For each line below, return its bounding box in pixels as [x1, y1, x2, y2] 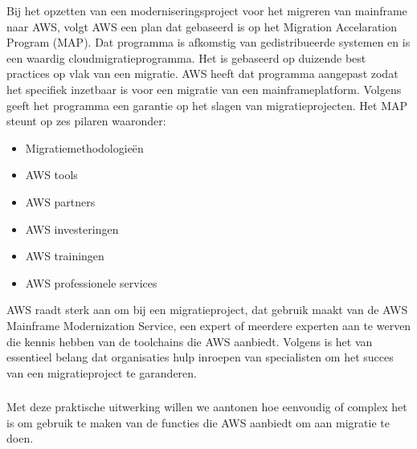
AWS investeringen [25, 220, 119, 237]
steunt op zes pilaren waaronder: [6, 112, 166, 129]
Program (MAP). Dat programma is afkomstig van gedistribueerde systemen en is [6, 34, 411, 51]
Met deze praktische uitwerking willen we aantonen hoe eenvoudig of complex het [6, 398, 407, 415]
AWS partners [25, 193, 96, 210]
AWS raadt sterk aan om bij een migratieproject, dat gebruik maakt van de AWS [6, 301, 408, 318]
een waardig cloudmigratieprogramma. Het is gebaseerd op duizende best [6, 49, 366, 66]
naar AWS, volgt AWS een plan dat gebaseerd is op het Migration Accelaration [6, 18, 398, 35]
